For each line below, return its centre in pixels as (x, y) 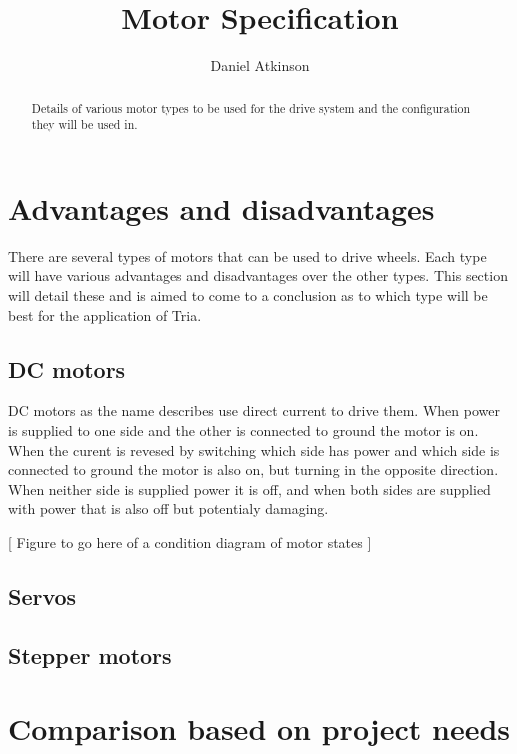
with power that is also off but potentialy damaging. (168, 508)
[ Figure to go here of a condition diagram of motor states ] (190, 541)
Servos (42, 595)
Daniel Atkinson (260, 65)
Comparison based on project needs (259, 728)
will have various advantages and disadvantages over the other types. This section (258, 275)
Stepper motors (90, 654)
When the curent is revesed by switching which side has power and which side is (254, 449)
